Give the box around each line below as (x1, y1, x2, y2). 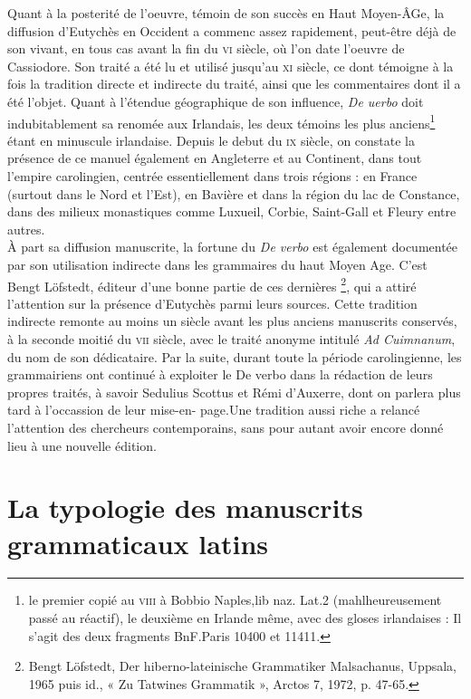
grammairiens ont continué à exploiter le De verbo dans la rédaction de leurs (7, 365, 433, 384)
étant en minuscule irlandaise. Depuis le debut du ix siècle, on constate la (7, 130, 416, 149)
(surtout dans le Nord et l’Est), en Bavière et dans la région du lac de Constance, (7, 184, 460, 203)
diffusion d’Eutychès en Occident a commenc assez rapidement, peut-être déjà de (7, 21, 457, 40)
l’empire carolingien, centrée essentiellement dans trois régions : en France (7, 167, 418, 185)
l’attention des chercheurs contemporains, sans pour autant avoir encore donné (7, 417, 444, 436)
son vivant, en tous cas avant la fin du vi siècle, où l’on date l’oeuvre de (7, 39, 405, 58)
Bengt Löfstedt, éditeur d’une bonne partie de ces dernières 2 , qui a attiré (7, 273, 417, 295)
